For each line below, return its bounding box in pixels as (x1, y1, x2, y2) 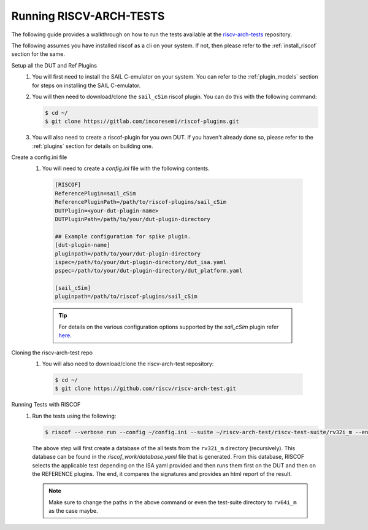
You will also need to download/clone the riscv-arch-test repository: (42, 360, 214, 368)
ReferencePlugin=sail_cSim (55, 190, 136, 197)
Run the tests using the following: (32, 412, 117, 419)
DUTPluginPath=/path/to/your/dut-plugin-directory (55, 216, 211, 222)
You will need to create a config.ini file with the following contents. (42, 165, 210, 172)
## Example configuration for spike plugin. (55, 233, 191, 240)
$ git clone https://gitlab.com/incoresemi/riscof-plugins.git (45, 118, 239, 125)
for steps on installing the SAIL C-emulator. (32, 82, 141, 89)
